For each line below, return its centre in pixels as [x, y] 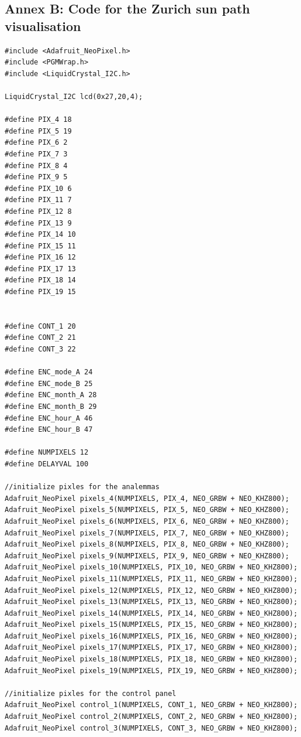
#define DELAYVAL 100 [47, 464]
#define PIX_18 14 [40, 280]
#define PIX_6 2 [36, 143]
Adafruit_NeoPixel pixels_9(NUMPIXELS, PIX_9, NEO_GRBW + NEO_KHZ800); [147, 556]
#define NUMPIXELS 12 [47, 453]
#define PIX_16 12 [40, 257]
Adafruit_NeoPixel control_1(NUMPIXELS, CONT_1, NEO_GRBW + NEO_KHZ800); [151, 705]
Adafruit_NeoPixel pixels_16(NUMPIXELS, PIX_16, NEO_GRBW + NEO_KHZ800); [151, 636]
